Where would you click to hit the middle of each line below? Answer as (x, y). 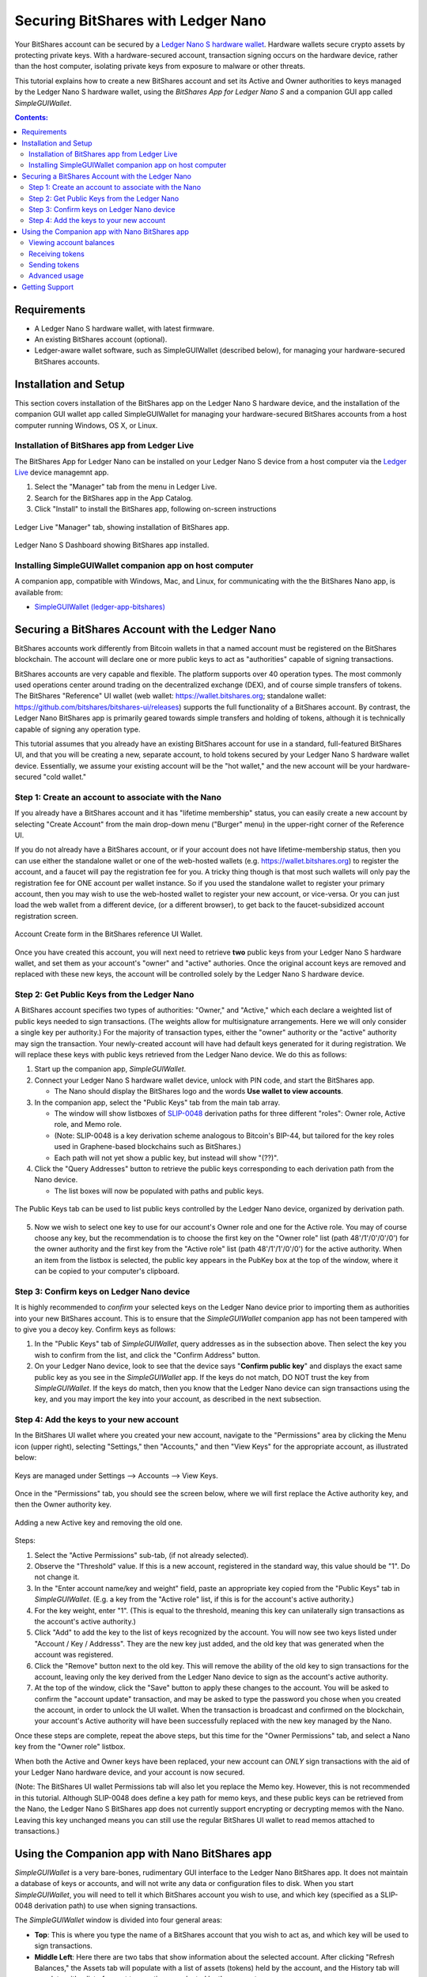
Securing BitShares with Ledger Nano (140, 21)
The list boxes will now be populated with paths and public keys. (159, 1191)
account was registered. (74, 1655)
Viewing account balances (72, 243)
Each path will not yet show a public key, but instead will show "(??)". (166, 1158)
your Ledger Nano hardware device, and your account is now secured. (130, 1772)
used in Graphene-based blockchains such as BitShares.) (147, 1147)
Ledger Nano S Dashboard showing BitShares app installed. (112, 545)
